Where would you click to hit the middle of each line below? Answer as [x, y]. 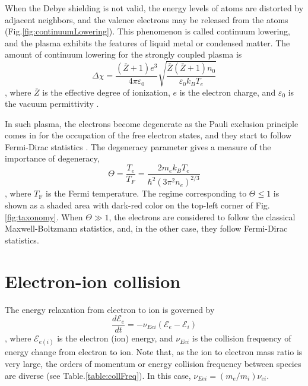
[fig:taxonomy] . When [44, 216]
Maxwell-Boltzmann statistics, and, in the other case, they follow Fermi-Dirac [146, 228]
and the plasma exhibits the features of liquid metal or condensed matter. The [147, 42]
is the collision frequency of [242, 338]
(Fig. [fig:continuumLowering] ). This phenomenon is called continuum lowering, [147, 31]
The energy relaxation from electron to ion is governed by [110, 309]
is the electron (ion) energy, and [115, 338]
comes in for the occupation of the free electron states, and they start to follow [148, 135]
